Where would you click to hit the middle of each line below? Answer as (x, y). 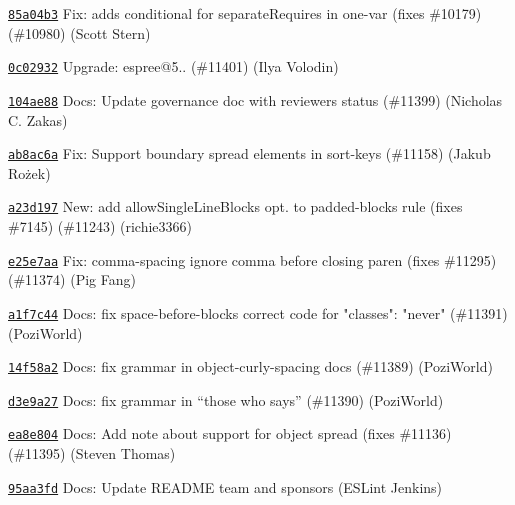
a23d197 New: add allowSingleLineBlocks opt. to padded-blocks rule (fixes (235, 206)
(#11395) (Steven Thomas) (92, 453)
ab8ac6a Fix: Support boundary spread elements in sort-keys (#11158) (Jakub (249, 153)
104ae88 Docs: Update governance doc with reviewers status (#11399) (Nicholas (255, 99)
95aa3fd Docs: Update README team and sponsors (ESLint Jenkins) (225, 486)
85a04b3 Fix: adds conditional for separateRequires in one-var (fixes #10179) (245, 13)
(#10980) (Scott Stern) (79, 32)
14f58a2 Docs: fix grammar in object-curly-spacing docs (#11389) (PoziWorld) (250, 366)
